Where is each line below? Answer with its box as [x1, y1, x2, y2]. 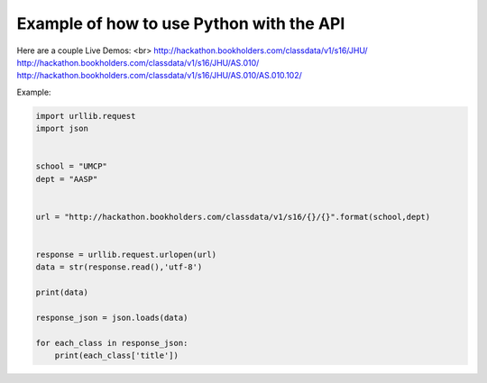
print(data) [35, 287, 89, 297]
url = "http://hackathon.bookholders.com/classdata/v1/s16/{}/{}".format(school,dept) [35, 212, 431, 222]
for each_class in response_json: [35, 338, 188, 348]
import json [35, 123, 89, 134]
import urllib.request [35, 111, 136, 121]
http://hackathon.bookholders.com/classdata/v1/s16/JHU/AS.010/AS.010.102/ [16, 70, 302, 81]
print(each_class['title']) [54, 351, 179, 360]
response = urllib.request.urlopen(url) [35, 250, 216, 260]
